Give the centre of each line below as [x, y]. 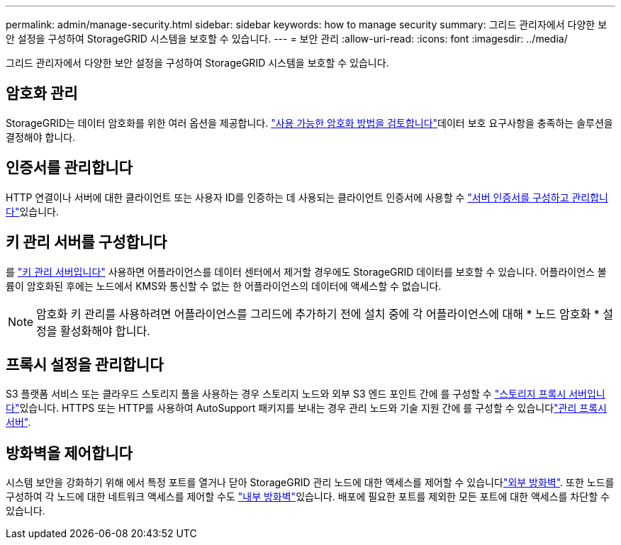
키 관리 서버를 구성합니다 [86, 242]
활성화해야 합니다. [105, 331]
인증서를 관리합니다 [69, 168]
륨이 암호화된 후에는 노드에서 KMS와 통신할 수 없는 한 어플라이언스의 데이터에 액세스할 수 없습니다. [224, 286]
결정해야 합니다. [41, 137]
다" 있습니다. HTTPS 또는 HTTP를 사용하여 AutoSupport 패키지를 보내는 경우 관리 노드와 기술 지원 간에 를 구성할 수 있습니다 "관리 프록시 [306, 408]
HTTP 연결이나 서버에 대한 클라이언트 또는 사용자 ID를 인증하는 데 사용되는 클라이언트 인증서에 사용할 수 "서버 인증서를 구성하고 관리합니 [307, 197]
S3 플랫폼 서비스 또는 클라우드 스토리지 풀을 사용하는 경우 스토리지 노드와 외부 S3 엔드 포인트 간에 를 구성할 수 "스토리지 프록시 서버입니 [306, 394]
